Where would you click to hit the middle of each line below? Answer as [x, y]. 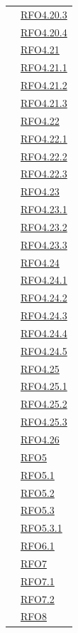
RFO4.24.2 [44, 298]
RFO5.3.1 [41, 528]
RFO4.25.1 [44, 386]
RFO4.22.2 [44, 156]
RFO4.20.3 [44, 14]
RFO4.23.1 [44, 209]
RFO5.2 [38, 492]
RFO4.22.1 [44, 138]
